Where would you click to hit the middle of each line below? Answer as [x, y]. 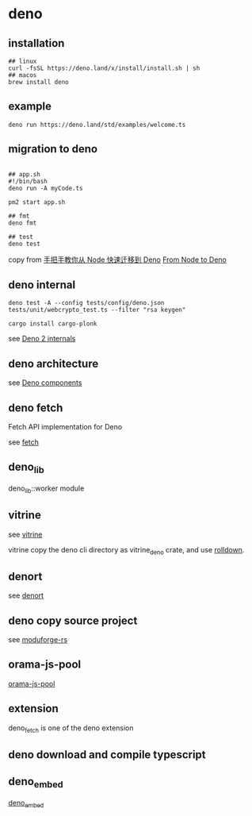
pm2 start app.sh [37, 202]
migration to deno [53, 149]
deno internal [42, 285]
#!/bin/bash [28, 181]
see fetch [24, 442]
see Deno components [45, 383]
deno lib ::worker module [46, 489]
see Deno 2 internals [42, 339]
